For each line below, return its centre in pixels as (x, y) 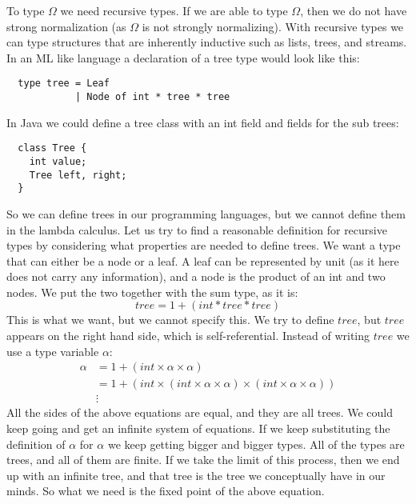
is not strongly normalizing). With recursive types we (273, 26)
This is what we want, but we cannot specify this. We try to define (170, 320)
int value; (58, 161)
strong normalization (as (66, 26)
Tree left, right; (78, 175)
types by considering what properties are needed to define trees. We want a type (204, 245)
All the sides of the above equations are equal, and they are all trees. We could (200, 412)
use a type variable (53, 351)
